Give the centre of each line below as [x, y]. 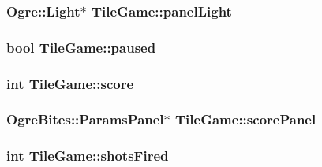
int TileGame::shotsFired [88, 156]
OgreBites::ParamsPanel [85, 119]
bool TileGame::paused [81, 47]
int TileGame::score [70, 83]
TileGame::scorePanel [246, 119]
